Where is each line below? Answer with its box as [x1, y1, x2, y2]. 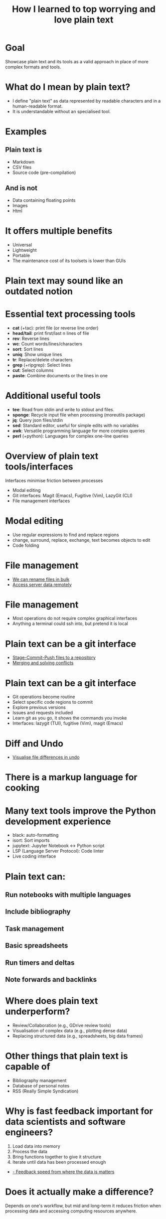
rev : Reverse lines [12, 335, 50, 341]
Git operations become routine [12, 694, 75, 700]
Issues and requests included [12, 710, 73, 716]
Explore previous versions [12, 704, 66, 711]
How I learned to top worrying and [11, 3, 156, 15]
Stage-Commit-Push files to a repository [12, 654, 96, 661]
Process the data [12, 1148, 47, 1154]
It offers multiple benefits [5, 225, 113, 236]
